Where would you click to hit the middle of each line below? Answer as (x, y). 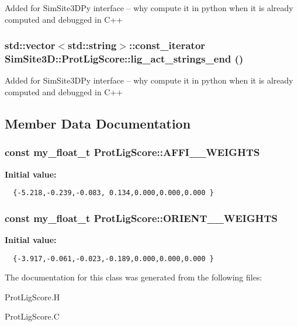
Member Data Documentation (98, 123)
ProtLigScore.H (32, 296)
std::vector (30, 45)
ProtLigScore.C (32, 316)
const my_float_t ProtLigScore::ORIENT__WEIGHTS (141, 218)
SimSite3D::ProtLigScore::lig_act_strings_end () (124, 59)
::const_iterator (167, 45)
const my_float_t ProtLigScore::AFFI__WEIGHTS (132, 152)
